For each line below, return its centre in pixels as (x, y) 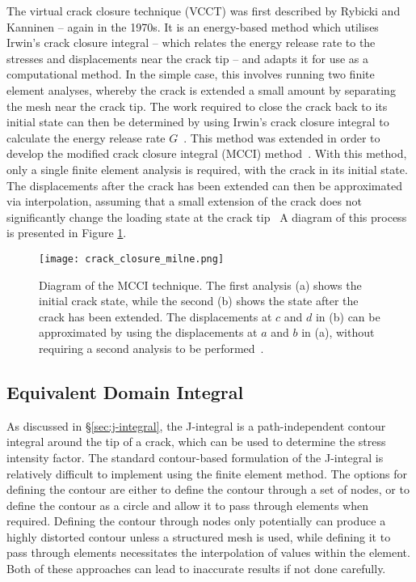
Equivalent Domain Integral (125, 391)
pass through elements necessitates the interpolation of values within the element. (208, 552)
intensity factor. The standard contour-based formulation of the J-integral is (195, 457)
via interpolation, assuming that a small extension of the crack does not (184, 201)
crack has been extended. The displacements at (155, 316)
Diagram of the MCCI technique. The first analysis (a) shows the (200, 285)
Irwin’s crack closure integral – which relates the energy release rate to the (191, 42)
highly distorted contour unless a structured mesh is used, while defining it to (199, 536)
